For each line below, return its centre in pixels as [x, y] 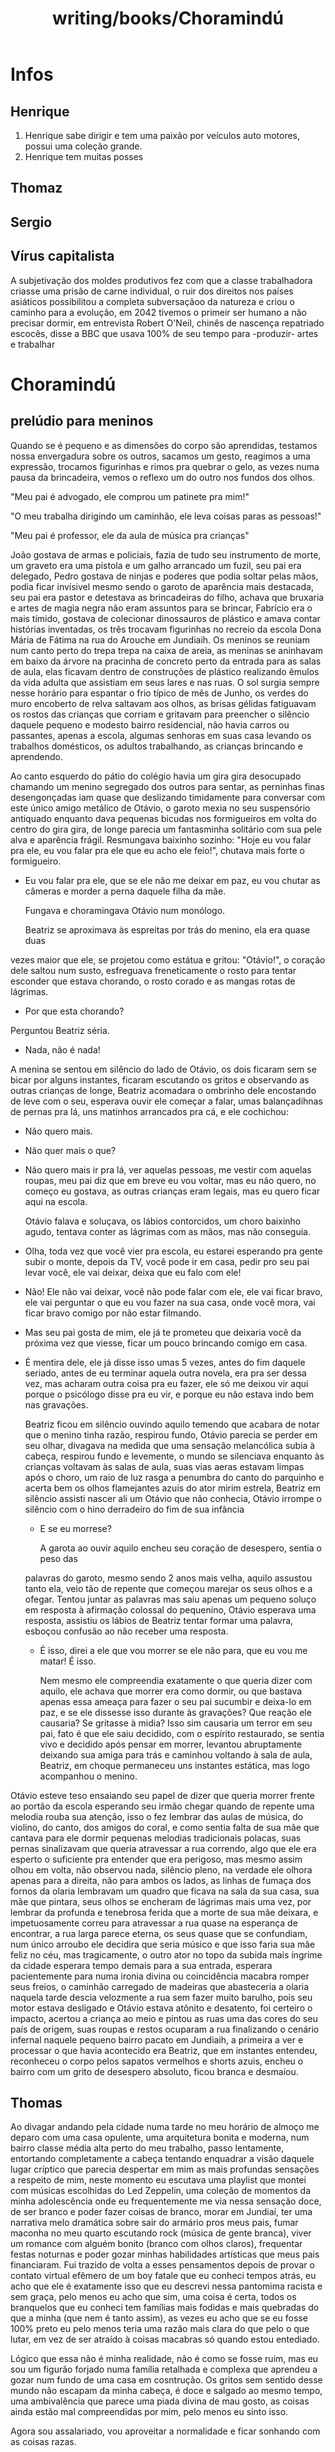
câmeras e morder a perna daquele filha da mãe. [125, 891]
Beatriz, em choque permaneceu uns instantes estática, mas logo [174, 1765]
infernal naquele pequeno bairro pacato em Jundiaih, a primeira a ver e [157, 2039]
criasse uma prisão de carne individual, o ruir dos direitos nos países [152, 291]
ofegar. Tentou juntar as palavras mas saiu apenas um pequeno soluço [170, 1599]
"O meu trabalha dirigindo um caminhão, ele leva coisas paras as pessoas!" [166, 516]
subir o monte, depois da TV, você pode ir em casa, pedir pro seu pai [167, 1261]
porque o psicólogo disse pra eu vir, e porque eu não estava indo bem [169, 1394]
